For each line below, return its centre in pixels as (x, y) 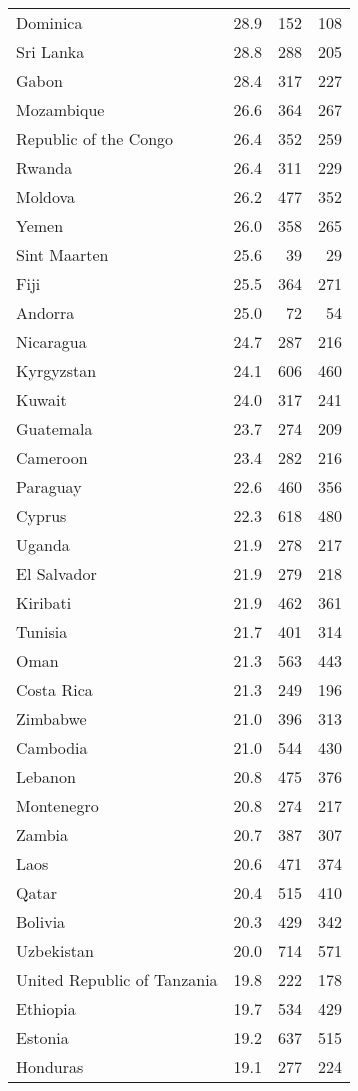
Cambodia (52, 747)
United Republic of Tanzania (117, 979)
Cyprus (41, 515)
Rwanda (44, 167)
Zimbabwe (51, 718)
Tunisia (42, 631)
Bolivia (41, 921)
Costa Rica (54, 689)
